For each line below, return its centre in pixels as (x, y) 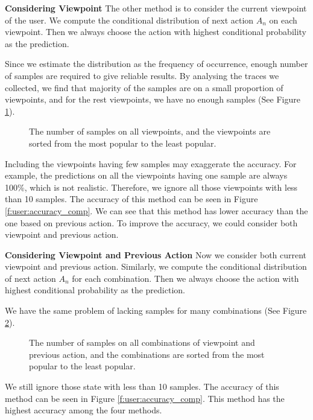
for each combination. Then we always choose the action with (185, 278)
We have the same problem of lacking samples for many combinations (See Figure (156, 310)
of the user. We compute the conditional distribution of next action (129, 20)
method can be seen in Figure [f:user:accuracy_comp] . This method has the (145, 398)
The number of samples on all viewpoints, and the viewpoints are (150, 131)
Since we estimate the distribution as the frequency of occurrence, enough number (156, 64)
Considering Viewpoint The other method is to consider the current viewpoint (156, 8)
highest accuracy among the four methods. (84, 410)
